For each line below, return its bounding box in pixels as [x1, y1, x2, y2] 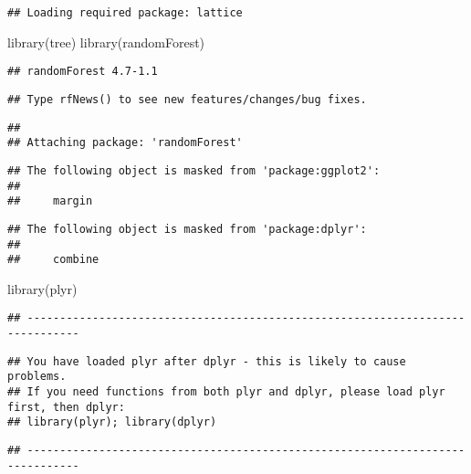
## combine [7, 253, 99, 267]
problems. [7, 370, 67, 384]
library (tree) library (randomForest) [7, 32, 205, 51]
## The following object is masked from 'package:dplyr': [7, 222, 367, 236]
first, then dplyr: [7, 400, 125, 414]
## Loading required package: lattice [7, 6, 243, 19]
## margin [7, 195, 93, 208]
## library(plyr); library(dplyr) [7, 416, 217, 429]
